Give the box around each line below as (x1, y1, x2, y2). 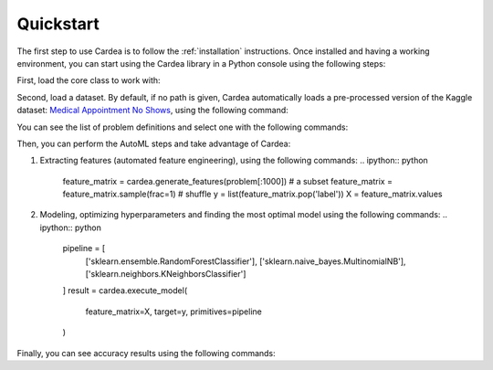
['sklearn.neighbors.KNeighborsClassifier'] (85, 269, 246, 280)
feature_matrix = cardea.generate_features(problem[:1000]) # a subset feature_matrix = (62, 175, 393, 186)
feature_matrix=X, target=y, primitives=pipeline (85, 306, 262, 317)
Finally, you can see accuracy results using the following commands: (16, 347, 276, 358)
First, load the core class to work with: (16, 75, 161, 86)
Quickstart (16, 14, 100, 34)
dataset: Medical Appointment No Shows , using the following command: (16, 105, 289, 116)
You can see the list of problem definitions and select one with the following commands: (16, 122, 349, 132)
